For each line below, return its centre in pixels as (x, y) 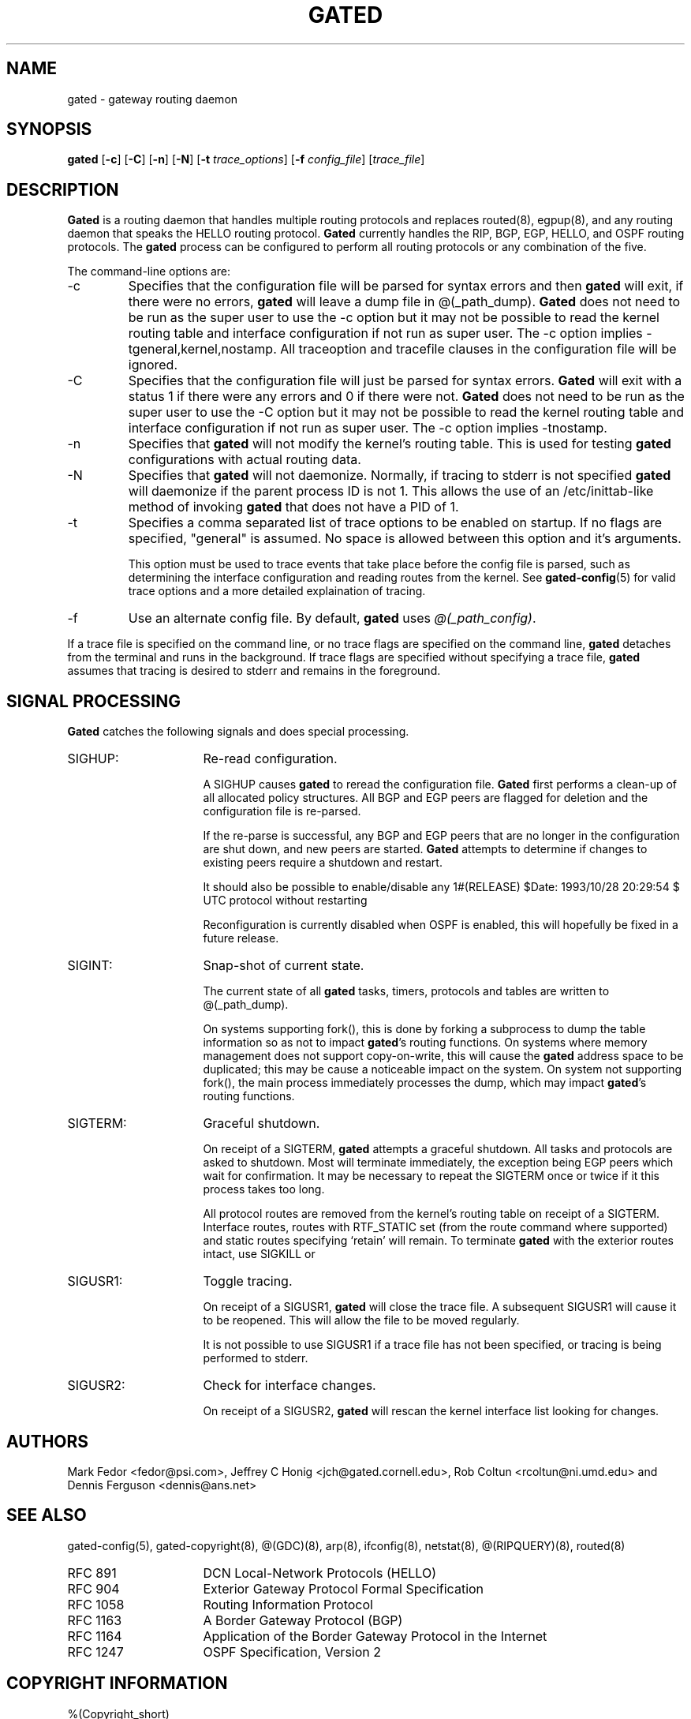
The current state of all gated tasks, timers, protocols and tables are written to (406, 991)
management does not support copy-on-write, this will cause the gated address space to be (443, 1056)
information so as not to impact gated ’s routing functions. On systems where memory (425, 1043)
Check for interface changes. (289, 1386)
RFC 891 (92, 1573)
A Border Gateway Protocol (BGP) (303, 1620)
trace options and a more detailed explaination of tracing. (277, 591)
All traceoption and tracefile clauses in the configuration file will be (478, 349)
